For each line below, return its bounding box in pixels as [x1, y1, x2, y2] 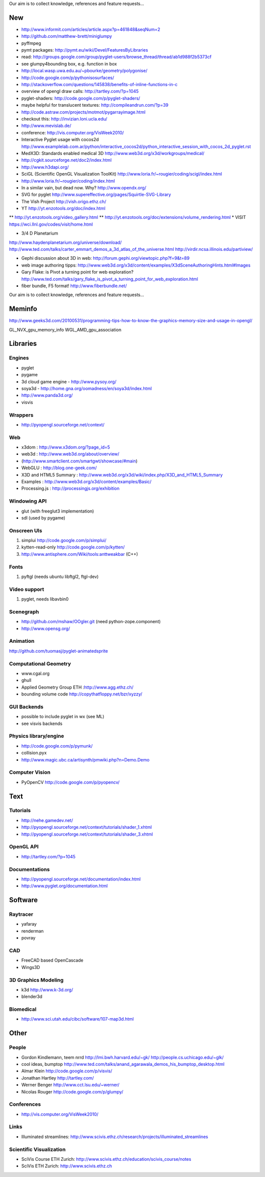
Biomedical [9, 1006, 37, 1013]
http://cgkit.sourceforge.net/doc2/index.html [21, 157, 112, 163]
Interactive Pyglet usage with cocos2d [21, 137, 99, 143]
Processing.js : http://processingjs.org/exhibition [21, 485, 120, 491]
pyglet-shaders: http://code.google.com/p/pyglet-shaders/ [21, 95, 140, 101]
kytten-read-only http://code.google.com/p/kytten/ [21, 544, 125, 550]
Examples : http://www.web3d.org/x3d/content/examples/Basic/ [21, 479, 152, 484]
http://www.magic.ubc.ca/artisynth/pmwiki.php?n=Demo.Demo [21, 756, 150, 762]
